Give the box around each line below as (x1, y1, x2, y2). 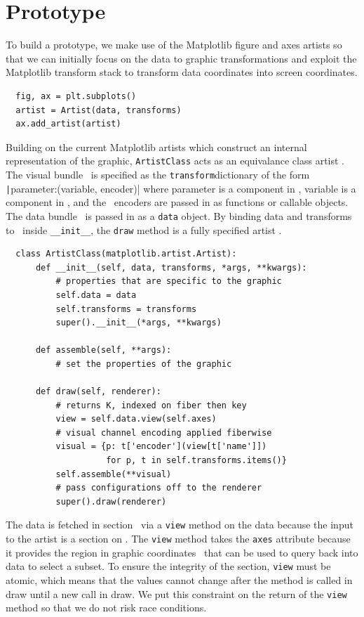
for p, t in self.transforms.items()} (106, 455, 287, 466)
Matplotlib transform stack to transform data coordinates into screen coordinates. (6, 65, 358, 79)
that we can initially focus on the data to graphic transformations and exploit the (6, 51, 357, 65)
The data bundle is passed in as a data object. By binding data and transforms (6, 208, 352, 223)
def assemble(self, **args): (35, 345, 172, 356)
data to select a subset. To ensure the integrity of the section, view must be (6, 559, 331, 573)
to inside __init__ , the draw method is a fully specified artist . (6, 222, 282, 237)
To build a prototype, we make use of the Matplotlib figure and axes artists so (6, 37, 342, 52)
